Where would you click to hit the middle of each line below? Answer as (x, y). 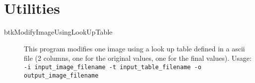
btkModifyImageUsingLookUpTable (58, 32)
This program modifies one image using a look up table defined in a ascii (134, 48)
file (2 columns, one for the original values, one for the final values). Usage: (138, 58)
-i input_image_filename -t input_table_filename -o (113, 67)
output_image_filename (61, 75)
